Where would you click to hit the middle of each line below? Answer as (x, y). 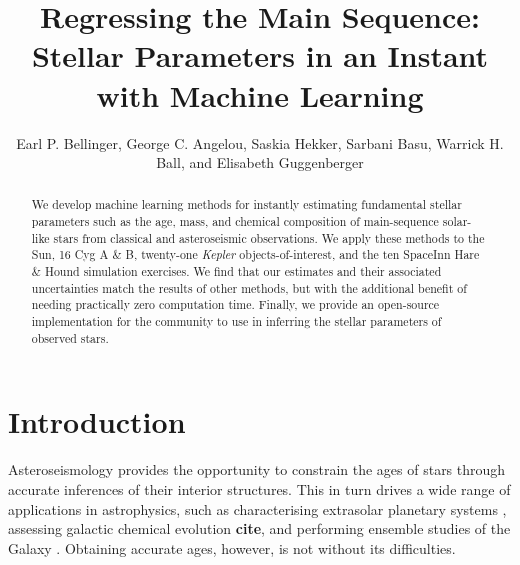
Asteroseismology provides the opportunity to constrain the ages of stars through (257, 469)
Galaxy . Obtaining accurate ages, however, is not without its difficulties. (232, 547)
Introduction (97, 421)
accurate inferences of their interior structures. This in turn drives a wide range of (259, 488)
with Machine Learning (260, 94)
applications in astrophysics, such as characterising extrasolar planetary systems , (257, 508)
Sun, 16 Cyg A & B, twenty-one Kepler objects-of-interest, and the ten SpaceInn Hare (255, 254)
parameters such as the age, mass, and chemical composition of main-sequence (235, 221)
